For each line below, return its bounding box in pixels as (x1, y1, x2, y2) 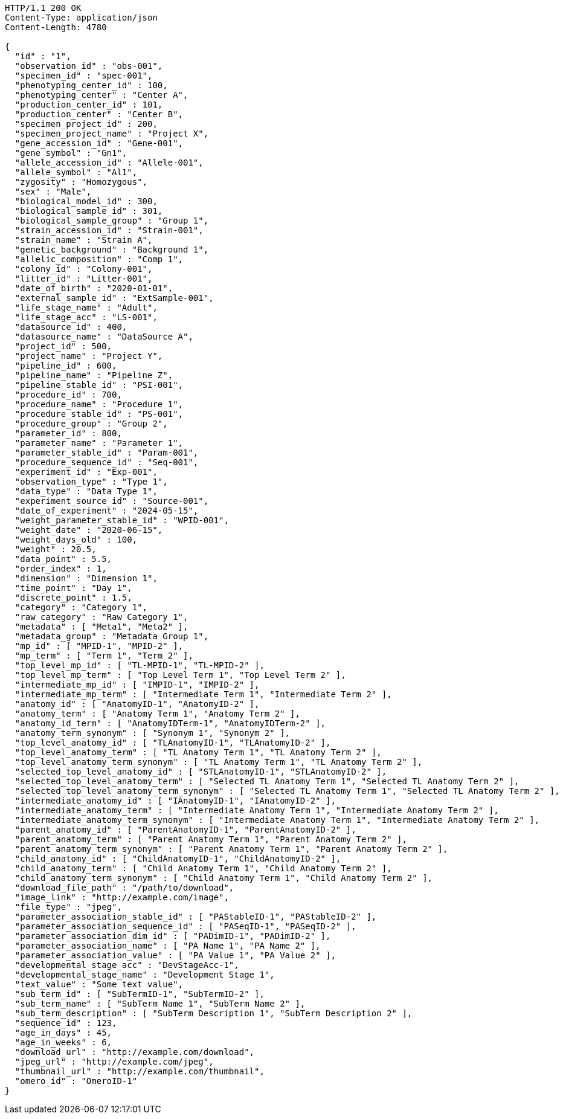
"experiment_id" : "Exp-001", (14, 467, 158, 477)
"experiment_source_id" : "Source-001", (14, 496, 209, 506)
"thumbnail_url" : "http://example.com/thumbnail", (14, 1066, 265, 1076)
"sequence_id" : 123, (14, 1018, 117, 1028)
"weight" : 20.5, (14, 544, 97, 554)
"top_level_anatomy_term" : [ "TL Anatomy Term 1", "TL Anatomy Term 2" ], (14, 747, 382, 757)
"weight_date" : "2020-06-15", (14, 525, 163, 535)
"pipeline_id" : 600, (14, 361, 117, 370)
